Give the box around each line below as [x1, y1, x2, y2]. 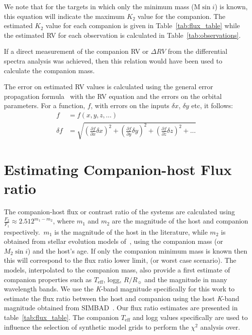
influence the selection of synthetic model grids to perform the [4, 321, 189, 332]
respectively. [4, 226, 40, 237]
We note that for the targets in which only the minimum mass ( [4, 1, 194, 11]
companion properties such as [4, 274, 92, 284]
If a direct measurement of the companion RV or [4, 46, 149, 56]
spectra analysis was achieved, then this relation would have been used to [4, 55, 222, 65]
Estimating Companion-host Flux [4, 159, 232, 179]
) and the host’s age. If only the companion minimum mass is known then [28, 245, 248, 255]
